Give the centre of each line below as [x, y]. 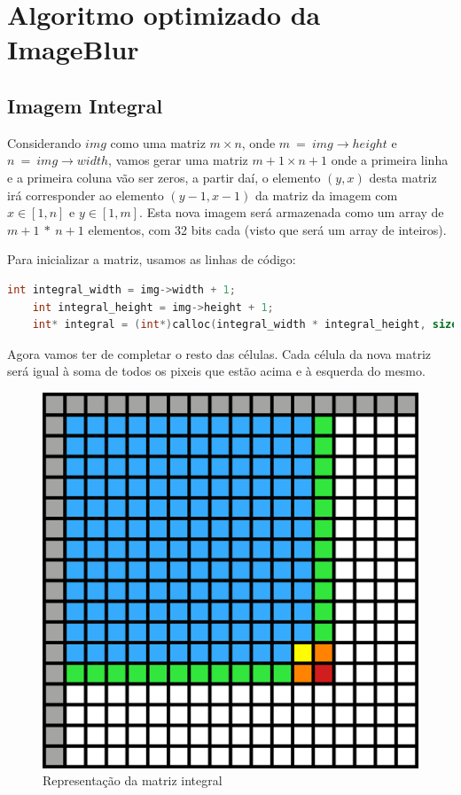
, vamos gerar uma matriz [178, 160]
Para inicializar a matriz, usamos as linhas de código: [152, 259]
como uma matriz [158, 142]
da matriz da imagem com [326, 195]
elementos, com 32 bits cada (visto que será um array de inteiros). [267, 229]
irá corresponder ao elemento [86, 195]
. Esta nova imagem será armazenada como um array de [292, 212]
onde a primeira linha [390, 160]
